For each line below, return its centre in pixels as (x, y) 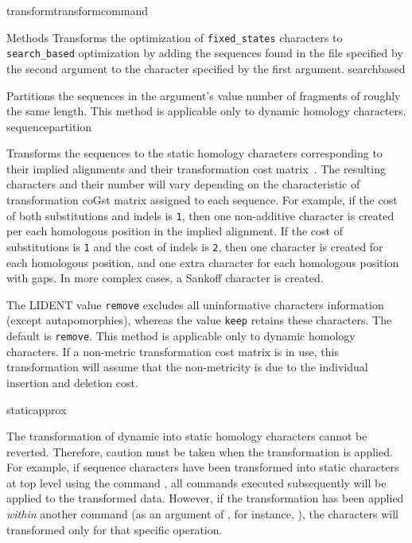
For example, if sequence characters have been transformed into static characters (203, 467)
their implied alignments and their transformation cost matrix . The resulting (196, 168)
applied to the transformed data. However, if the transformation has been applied (205, 498)
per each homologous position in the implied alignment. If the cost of (175, 231)
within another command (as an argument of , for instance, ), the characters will (202, 514)
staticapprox (37, 409)
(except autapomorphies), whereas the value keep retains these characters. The (199, 320)
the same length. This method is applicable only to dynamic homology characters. (206, 111)
